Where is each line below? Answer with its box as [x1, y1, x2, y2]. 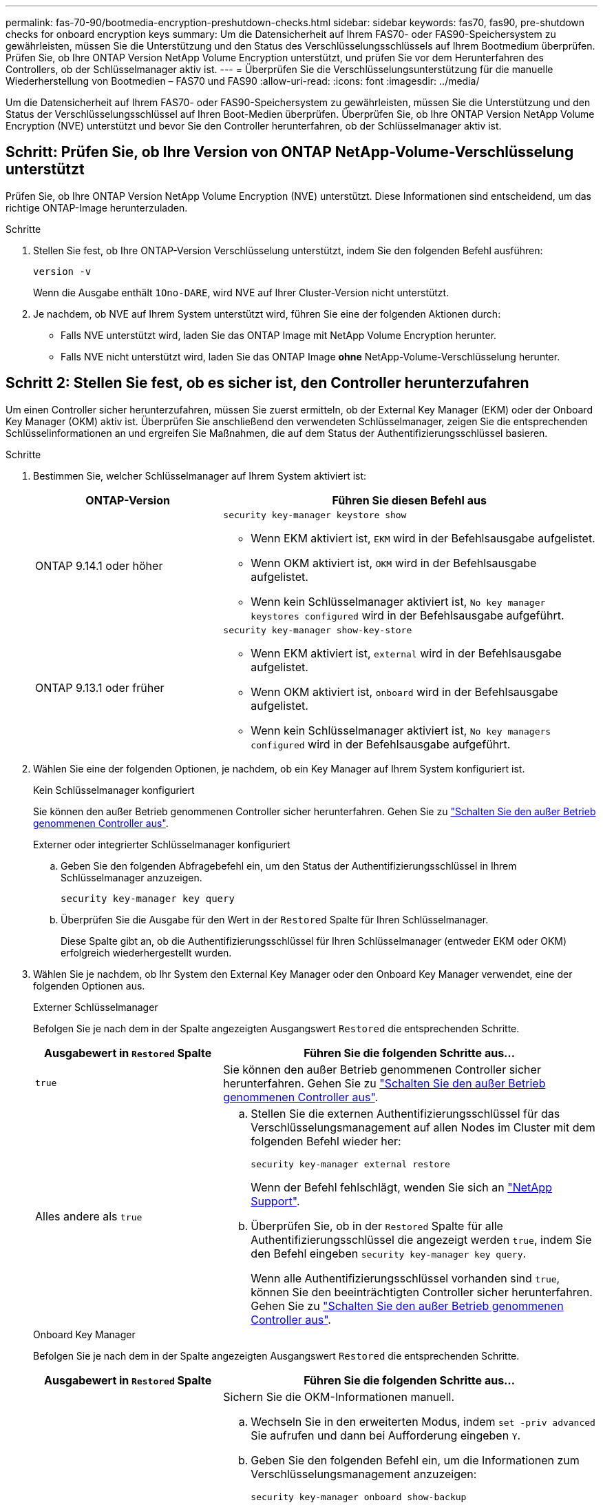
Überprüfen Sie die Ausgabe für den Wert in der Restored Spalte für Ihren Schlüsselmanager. [61, 913, 489, 925]
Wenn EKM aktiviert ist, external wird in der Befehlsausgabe [251, 646, 562, 660]
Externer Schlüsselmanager [33, 1001, 158, 1013]
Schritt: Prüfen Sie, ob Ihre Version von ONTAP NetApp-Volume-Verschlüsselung [6, 143, 574, 161]
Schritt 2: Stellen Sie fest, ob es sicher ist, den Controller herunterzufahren [6, 374, 529, 392]
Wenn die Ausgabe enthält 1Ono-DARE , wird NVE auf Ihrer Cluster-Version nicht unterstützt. [33, 286, 449, 298]
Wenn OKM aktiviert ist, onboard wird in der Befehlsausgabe [251, 684, 558, 699]
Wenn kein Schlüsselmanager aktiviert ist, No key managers [251, 723, 551, 737]
